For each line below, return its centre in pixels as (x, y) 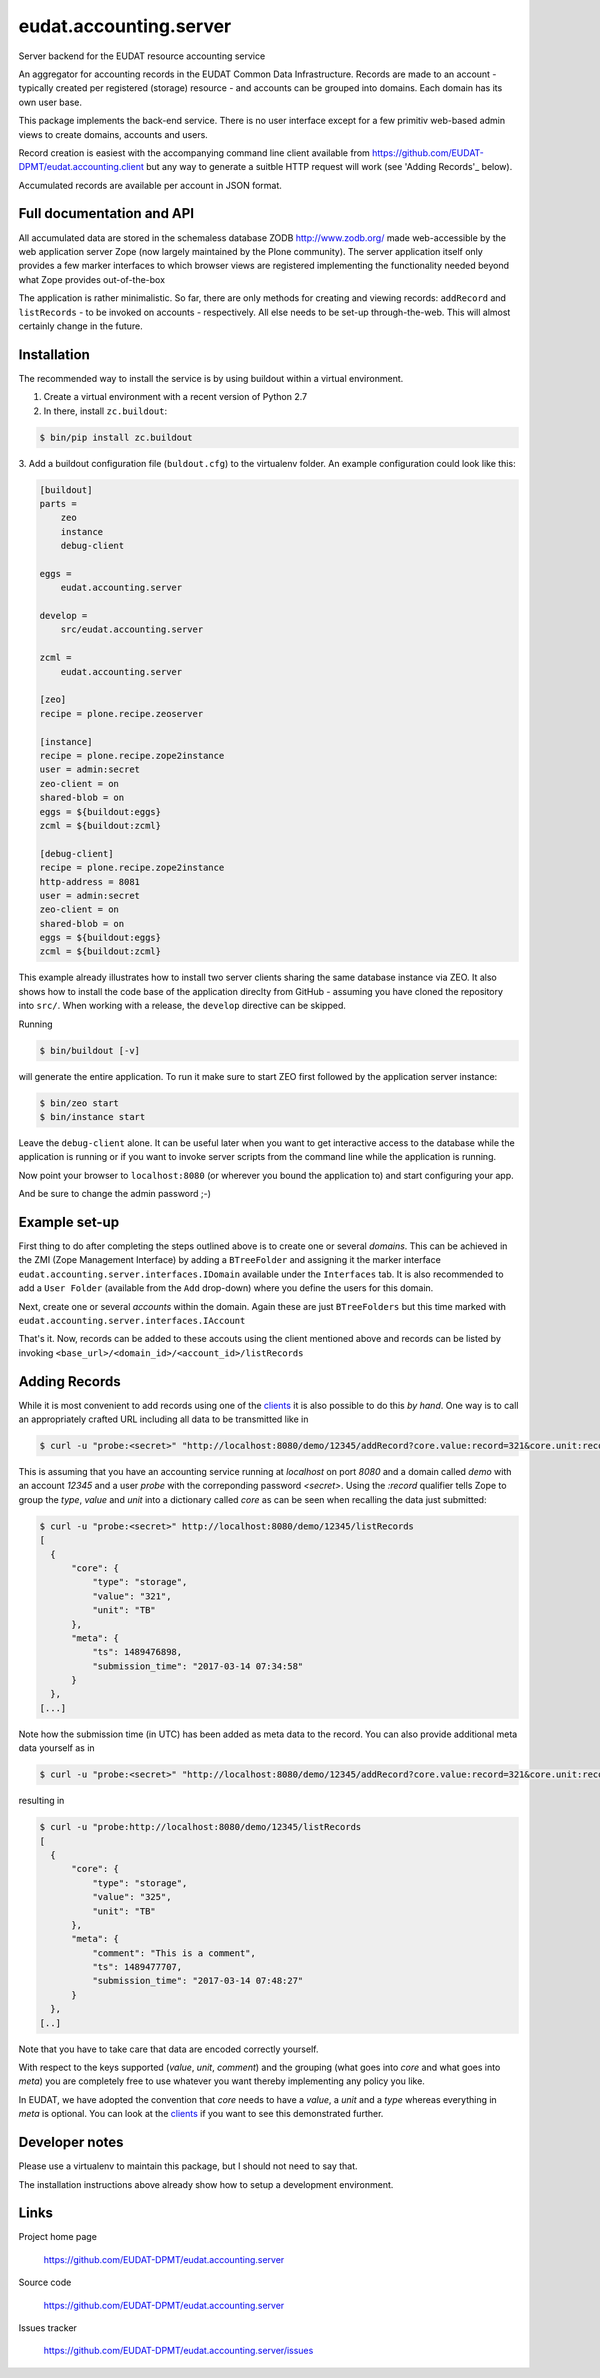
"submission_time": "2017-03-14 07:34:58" (197, 1666)
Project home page (57, 2237)
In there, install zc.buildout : (105, 411)
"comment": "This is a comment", (174, 1953)
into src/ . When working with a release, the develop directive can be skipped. (182, 1006)
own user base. (50, 102)
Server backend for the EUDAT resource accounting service (142, 56)
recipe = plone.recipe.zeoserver (121, 713)
